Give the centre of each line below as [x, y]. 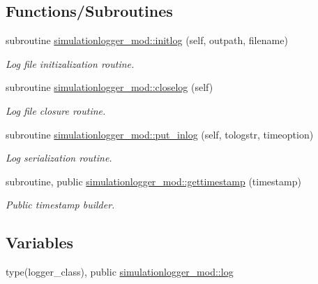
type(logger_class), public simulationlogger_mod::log [120, 272]
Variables [40, 242]
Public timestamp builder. [60, 205]
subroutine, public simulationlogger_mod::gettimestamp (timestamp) [153, 181]
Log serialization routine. [59, 158]
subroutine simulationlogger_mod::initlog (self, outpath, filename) [147, 40]
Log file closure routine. [56, 110]
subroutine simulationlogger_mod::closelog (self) [109, 87]
